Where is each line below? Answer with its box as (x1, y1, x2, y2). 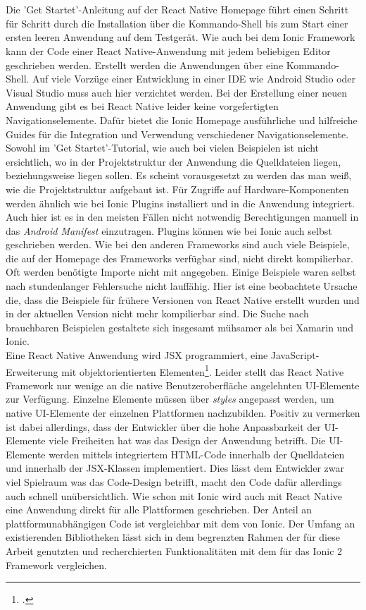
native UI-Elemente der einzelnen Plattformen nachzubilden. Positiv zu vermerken (6, 405, 360, 420)
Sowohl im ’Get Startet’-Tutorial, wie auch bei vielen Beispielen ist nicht (6, 140, 320, 155)
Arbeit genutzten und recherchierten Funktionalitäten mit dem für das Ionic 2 (6, 544, 343, 558)
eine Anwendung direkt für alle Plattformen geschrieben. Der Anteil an (6, 502, 313, 517)
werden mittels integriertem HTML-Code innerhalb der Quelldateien (49, 446, 345, 461)
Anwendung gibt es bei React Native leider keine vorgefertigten (6, 99, 279, 114)
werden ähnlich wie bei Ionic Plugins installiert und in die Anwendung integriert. (6, 195, 355, 210)
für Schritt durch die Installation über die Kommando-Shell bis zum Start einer (6, 16, 348, 30)
